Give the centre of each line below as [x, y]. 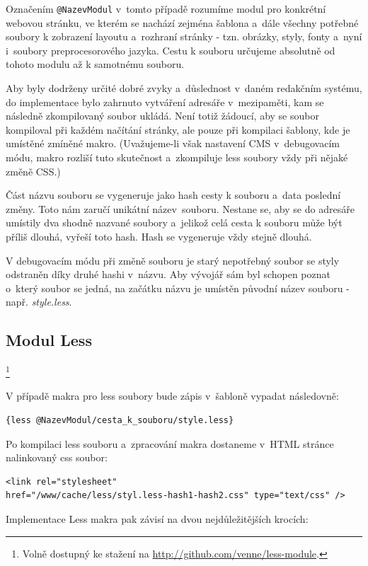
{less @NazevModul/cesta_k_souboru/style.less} [120, 420]
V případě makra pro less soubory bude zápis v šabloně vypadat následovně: [172, 396]
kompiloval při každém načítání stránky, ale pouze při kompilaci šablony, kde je [178, 129]
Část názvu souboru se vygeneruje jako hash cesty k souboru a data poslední [173, 195]
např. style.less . [39, 302]
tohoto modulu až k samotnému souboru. [95, 64]
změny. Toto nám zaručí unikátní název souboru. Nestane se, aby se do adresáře [180, 208]
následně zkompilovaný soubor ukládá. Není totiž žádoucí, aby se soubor [162, 116]
